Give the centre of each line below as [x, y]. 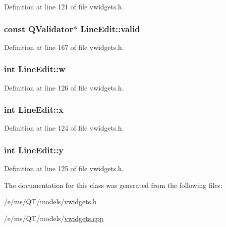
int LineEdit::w [35, 69]
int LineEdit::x [34, 110]
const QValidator [39, 28]
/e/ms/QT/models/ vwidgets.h [50, 202]
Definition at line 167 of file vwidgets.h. [64, 47]
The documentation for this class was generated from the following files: [113, 185]
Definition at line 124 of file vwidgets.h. [64, 128]
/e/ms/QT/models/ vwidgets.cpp [54, 218]
